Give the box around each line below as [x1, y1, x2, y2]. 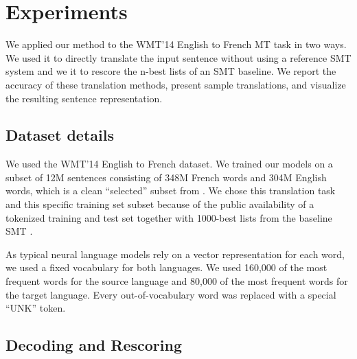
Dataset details [5, 124, 114, 146]
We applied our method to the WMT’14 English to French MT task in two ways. [5, 37, 347, 51]
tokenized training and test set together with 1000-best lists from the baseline [5, 210, 332, 224]
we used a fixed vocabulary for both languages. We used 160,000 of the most [5, 260, 327, 275]
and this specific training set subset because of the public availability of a [5, 197, 314, 211]
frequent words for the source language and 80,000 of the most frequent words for [5, 274, 348, 288]
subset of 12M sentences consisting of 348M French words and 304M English [5, 170, 327, 184]
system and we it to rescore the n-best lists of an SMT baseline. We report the [5, 64, 336, 78]
